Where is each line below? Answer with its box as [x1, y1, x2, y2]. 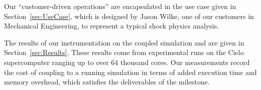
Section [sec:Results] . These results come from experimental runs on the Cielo [4, 47, 244, 57]
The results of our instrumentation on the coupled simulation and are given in [4, 37, 244, 47]
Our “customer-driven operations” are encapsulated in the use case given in [4, 1, 236, 11]
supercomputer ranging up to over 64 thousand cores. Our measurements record [4, 56, 250, 67]
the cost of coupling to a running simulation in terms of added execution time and [4, 66, 257, 77]
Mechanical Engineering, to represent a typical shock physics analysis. [4, 20, 219, 31]
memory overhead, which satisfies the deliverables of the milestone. [4, 76, 210, 87]
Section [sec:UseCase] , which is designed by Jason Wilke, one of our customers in [4, 10, 254, 21]
